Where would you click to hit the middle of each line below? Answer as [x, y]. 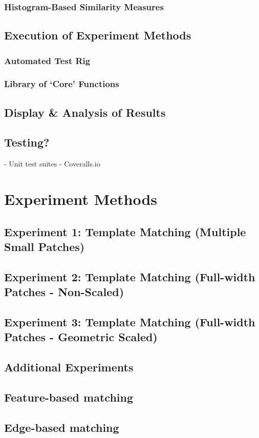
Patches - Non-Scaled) [64, 292]
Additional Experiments [69, 367]
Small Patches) [45, 247]
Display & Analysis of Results [85, 112]
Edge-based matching [62, 427]
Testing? [27, 142]
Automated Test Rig [47, 60]
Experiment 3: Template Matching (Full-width [130, 322]
